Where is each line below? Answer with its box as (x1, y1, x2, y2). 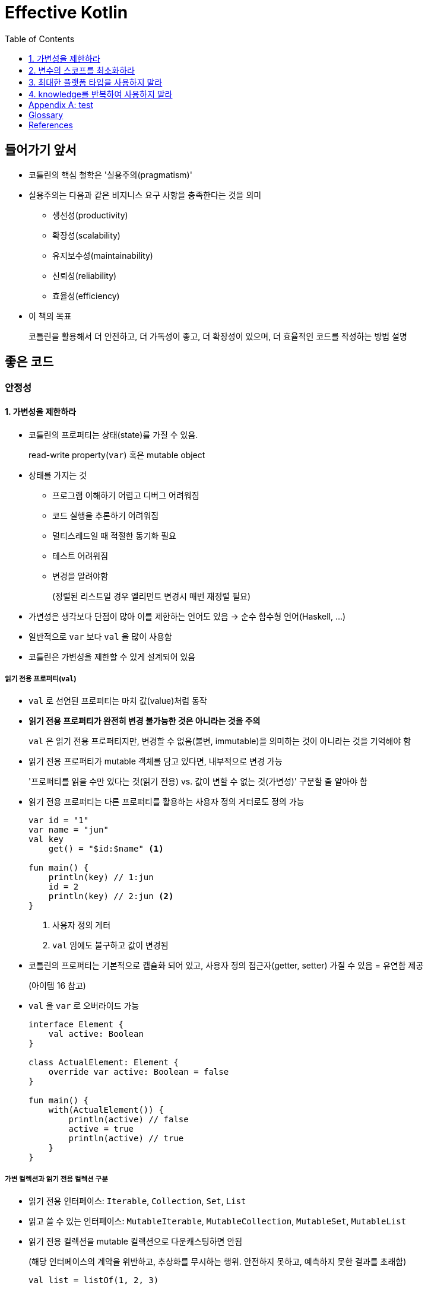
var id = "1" (28, 815, 89, 826)
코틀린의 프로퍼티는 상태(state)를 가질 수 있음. (28, 429, 198, 440)
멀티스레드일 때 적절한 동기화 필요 (52, 530, 176, 541)
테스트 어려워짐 (52, 550, 109, 561)
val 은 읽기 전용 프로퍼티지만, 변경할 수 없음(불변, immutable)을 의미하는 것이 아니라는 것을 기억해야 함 (28, 736, 411, 747)
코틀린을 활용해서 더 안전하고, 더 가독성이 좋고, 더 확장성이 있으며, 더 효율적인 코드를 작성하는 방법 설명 (28, 331, 407, 341)
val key (28, 834, 64, 844)
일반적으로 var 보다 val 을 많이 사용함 (28, 631, 172, 642)
